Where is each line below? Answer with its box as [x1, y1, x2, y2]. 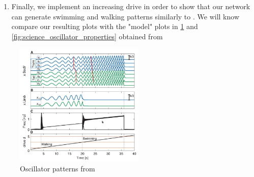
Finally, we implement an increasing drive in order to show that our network [11, 1, 250, 11]
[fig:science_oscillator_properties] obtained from [11, 31, 163, 41]
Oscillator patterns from [20, 163, 95, 173]
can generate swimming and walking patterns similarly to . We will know [11, 11, 239, 21]
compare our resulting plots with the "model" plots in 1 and [11, 21, 198, 32]
